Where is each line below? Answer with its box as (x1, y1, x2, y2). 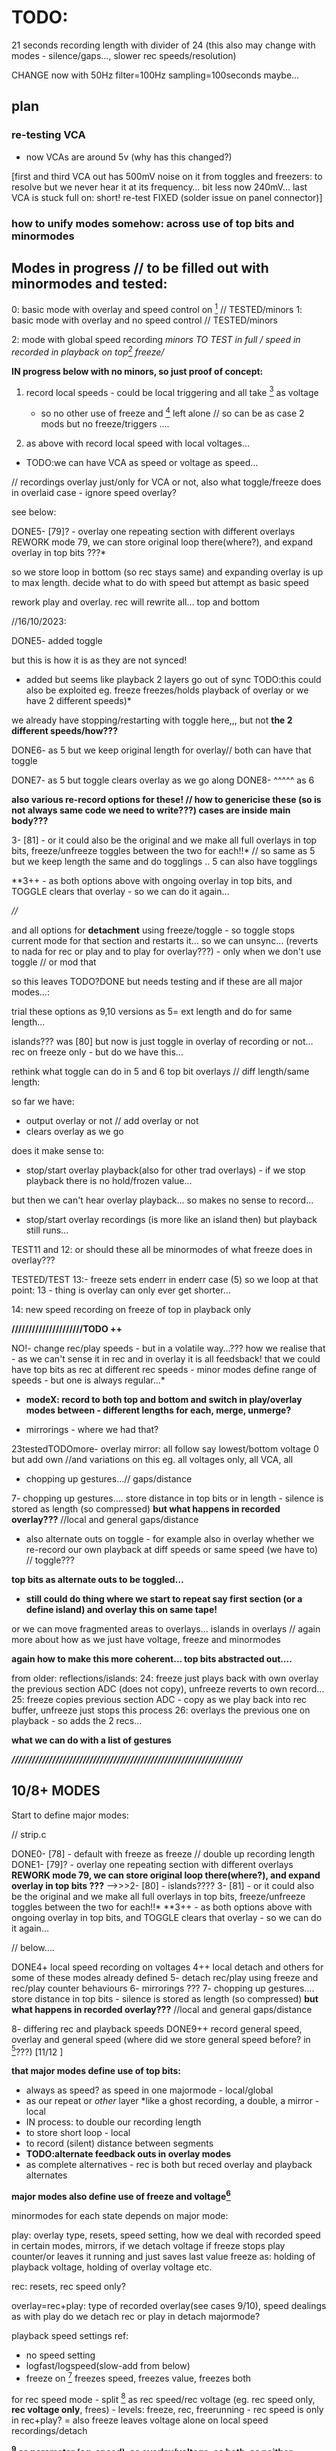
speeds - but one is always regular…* (11, 1374, 166, 1386)
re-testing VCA (11, 128, 86, 142)
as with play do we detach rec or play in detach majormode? (11, 2311, 261, 2323)
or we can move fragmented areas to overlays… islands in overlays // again (11, 1622, 321, 1635)
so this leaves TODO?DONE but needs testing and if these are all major (11, 975, 303, 987)
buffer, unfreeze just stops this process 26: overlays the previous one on (11, 1704, 311, 1716)
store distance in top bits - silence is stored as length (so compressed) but (11, 1992, 319, 2005)
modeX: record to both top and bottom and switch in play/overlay (25, 1393, 303, 1405)
